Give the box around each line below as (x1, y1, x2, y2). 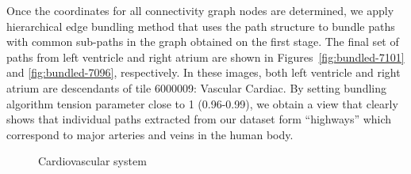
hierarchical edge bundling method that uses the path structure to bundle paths (6, 17, 395, 34)
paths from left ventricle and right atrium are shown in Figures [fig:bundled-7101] (6, 48, 405, 65)
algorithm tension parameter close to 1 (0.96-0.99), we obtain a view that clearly (6, 95, 398, 112)
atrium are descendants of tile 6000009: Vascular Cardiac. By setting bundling (6, 79, 387, 96)
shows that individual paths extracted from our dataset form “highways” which (6, 111, 392, 127)
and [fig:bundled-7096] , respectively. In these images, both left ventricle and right (6, 64, 401, 81)
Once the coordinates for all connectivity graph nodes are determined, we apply (6, 2, 394, 18)
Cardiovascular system (38, 153, 147, 169)
